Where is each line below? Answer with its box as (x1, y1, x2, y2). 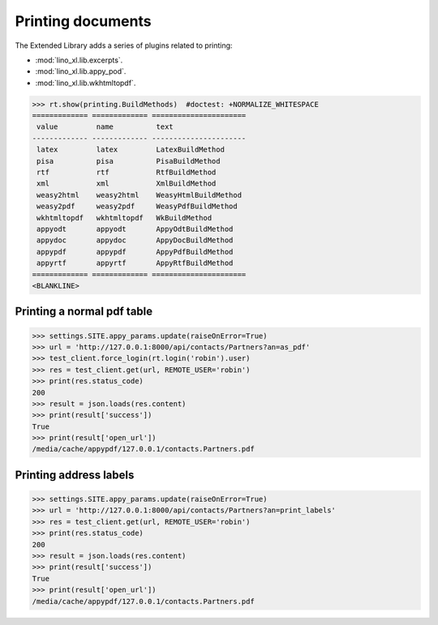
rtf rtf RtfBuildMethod (36, 168, 217, 178)
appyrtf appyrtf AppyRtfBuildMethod (36, 259, 234, 268)
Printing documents (15, 12, 152, 30)
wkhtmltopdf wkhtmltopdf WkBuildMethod (36, 213, 213, 222)
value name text (36, 122, 174, 131)
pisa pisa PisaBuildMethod (36, 156, 221, 165)
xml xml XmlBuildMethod (36, 179, 217, 188)
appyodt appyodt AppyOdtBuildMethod (36, 225, 234, 233)
